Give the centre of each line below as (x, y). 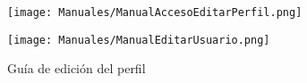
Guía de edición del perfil (77, 68)
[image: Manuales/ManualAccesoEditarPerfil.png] (155, 12)
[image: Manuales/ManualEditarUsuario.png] (139, 40)
